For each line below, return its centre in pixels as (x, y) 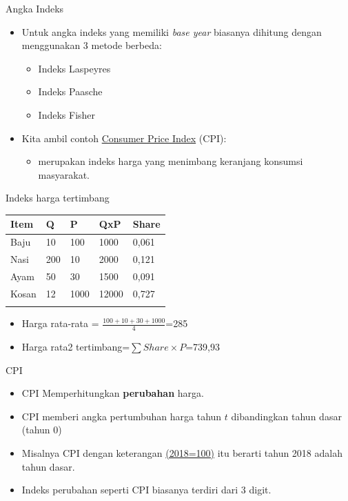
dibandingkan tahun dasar (286, 416)
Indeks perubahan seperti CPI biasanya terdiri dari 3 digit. (146, 490)
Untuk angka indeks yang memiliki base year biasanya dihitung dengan (172, 31)
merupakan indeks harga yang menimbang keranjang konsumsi (171, 161)
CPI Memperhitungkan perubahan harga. (113, 393)
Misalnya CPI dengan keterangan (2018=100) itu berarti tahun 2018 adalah (182, 452)
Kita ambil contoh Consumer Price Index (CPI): (124, 138)
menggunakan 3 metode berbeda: (92, 45)
